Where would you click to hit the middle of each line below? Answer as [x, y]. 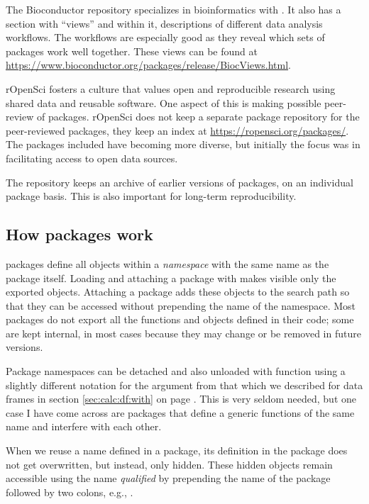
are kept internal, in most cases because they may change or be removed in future [183, 333]
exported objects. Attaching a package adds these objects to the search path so [178, 292]
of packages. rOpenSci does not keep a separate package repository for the [198, 117]
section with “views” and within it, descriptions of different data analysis [164, 23]
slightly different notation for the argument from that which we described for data [184, 385]
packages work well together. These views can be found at [132, 51]
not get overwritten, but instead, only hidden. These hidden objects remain [169, 464]
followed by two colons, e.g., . [70, 492]
